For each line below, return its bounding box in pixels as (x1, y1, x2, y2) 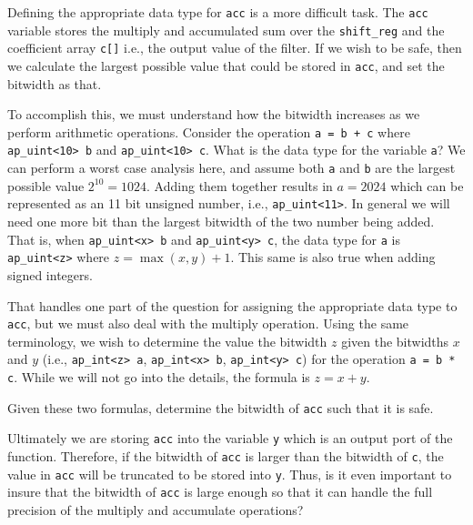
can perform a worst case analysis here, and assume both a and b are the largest (7, 158, 456, 177)
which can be (390, 176, 464, 195)
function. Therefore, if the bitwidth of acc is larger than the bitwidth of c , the (7, 447, 444, 465)
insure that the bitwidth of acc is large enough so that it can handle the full (7, 482, 433, 501)
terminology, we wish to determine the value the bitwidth (7, 331, 327, 350)
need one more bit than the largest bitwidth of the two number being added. (7, 212, 435, 231)
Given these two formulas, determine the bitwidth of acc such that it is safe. (7, 398, 434, 417)
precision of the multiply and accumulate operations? (7, 500, 304, 519)
